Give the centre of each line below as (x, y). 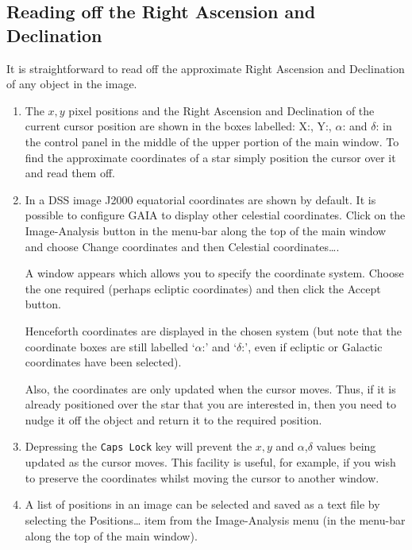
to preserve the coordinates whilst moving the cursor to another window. (202, 477)
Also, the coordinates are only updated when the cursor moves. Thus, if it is (210, 388)
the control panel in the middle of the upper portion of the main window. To (212, 141)
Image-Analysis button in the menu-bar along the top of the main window (206, 230)
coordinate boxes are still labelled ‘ (110, 346)
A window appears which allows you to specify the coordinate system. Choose (214, 273)
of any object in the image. (72, 84)
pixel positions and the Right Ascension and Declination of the (221, 110)
